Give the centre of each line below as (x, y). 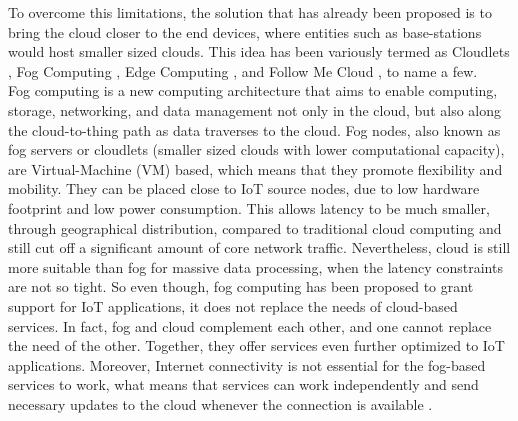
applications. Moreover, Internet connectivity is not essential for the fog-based (247, 364)
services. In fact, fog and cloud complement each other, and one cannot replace (250, 325)
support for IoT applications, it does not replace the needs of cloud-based (233, 305)
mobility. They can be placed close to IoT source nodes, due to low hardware (244, 188)
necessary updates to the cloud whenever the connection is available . (220, 403)
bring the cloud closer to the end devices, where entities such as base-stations (245, 31)
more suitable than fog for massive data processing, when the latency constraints (255, 266)
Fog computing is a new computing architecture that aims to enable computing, (253, 90)
